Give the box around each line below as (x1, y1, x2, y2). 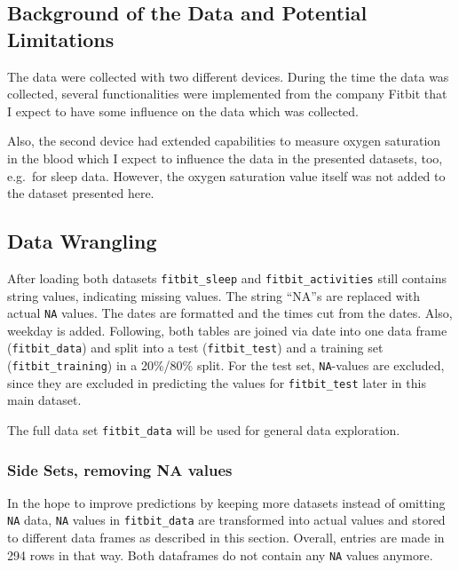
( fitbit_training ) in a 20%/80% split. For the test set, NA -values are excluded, (7, 356, 445, 375)
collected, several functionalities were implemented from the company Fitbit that (7, 84, 447, 103)
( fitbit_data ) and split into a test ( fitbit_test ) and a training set (7, 338, 384, 357)
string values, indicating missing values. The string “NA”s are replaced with (7, 286, 421, 305)
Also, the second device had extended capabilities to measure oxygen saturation (7, 131, 441, 150)
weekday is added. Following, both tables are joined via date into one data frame (7, 321, 447, 339)
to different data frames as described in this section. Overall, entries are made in (7, 528, 445, 547)
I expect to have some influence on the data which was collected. (7, 101, 359, 120)
